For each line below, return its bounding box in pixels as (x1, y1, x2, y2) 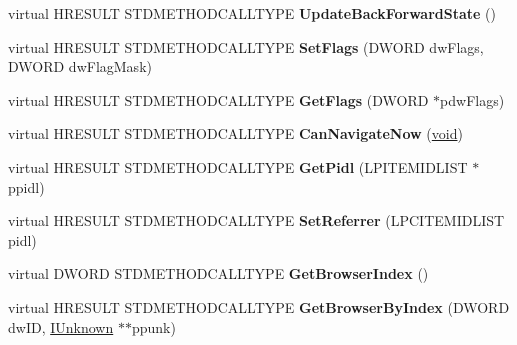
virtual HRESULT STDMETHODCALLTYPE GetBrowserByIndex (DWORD (8, 296, 510, 317)
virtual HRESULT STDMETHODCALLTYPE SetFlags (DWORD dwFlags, (8, 36, 484, 57)
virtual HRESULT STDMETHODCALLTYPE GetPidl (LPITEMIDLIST (8, 156, 468, 177)
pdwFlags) (440, 89, 505, 110)
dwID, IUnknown (8, 316, 114, 337)
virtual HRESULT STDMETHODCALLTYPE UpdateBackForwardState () (8, 3, 496, 23)
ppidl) (8, 176, 45, 197)
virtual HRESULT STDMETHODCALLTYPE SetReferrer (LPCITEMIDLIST (8, 210, 505, 231)
